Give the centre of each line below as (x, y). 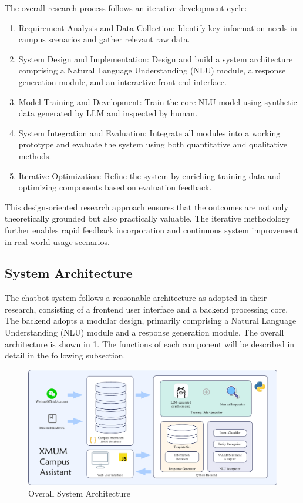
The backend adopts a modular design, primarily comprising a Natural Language (151, 321)
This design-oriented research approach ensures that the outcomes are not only (147, 207)
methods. (35, 155)
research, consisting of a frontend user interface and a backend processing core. (147, 309)
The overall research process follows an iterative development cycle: (126, 8)
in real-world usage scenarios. (57, 241)
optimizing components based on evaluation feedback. (115, 187)
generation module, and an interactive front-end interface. (122, 81)
